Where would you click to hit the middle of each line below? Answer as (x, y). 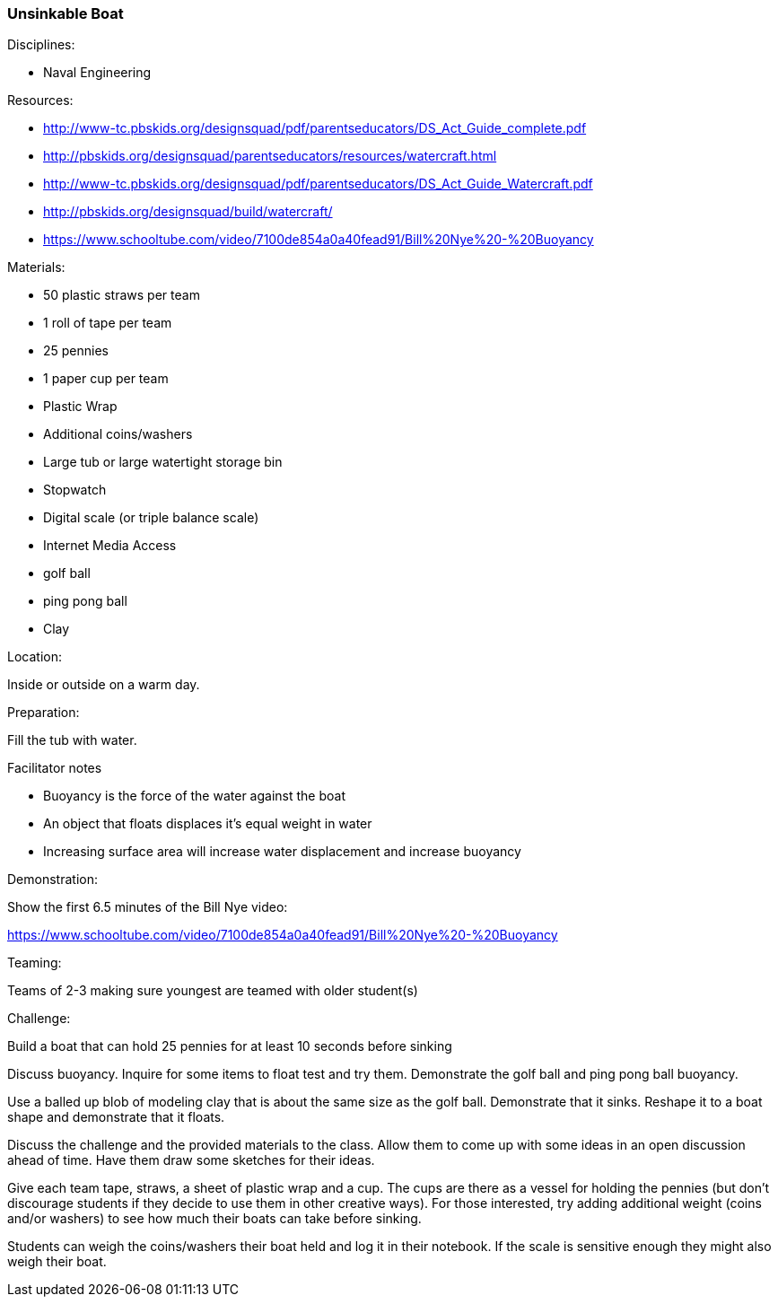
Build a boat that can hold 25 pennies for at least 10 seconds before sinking (230, 1046)
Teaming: (35, 963)
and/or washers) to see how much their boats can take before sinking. (214, 1219)
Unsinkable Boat (66, 13)
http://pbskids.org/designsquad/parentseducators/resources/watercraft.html (270, 156)
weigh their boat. (57, 1262)
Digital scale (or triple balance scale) (151, 518)
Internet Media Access (110, 546)
